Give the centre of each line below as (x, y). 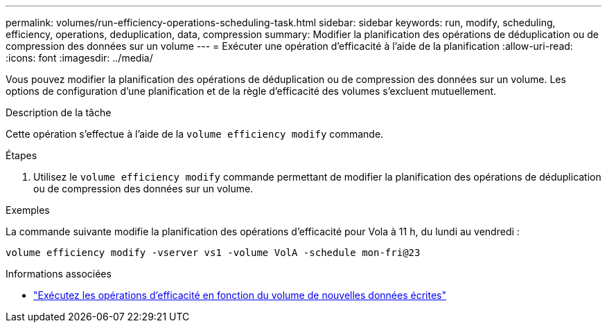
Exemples (28, 210)
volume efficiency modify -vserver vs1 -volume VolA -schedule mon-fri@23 (213, 253)
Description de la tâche (59, 112)
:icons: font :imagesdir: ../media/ (79, 58)
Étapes (21, 155)
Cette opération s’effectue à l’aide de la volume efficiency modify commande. (195, 134)
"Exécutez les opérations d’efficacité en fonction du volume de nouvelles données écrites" (240, 295)
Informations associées (59, 274)
